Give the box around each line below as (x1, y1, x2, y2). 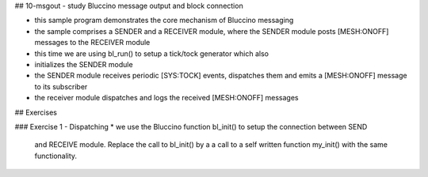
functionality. (34, 151, 78, 160)
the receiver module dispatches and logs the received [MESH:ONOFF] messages (34, 93, 299, 103)
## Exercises (14, 107, 57, 117)
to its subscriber (34, 81, 88, 91)
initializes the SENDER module (34, 59, 134, 69)
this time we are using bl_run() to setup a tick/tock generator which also (34, 48, 269, 58)
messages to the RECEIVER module (34, 38, 151, 47)
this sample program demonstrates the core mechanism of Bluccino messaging (34, 16, 294, 25)
